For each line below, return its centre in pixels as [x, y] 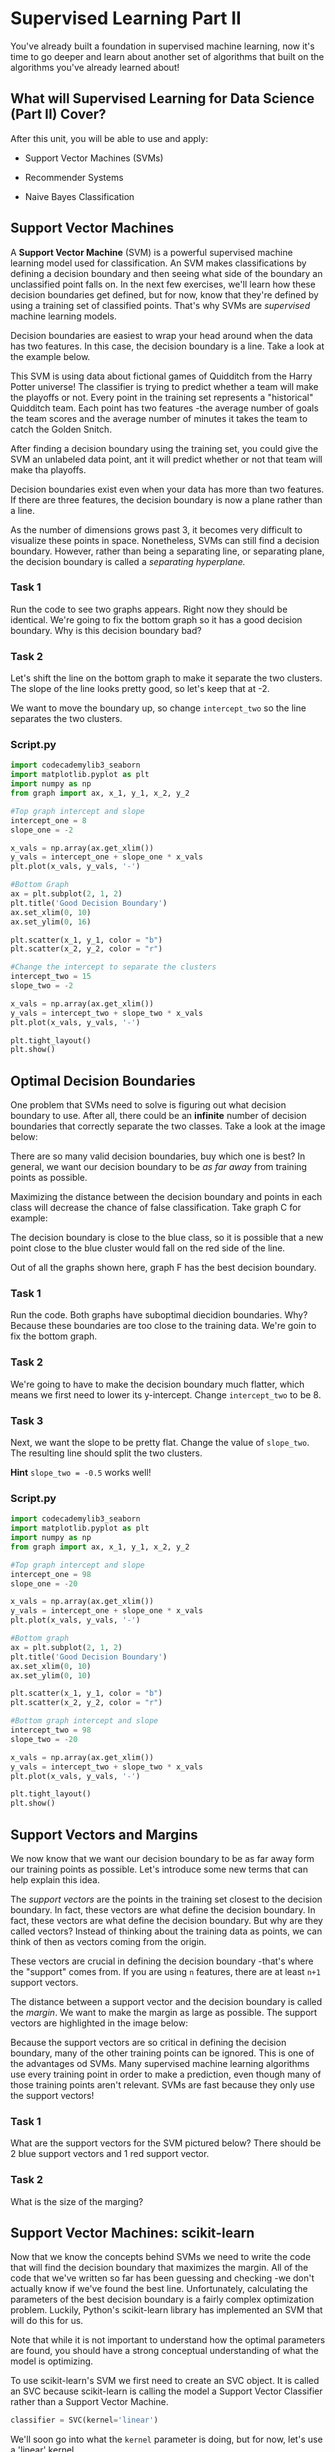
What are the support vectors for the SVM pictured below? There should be [166, 2143]
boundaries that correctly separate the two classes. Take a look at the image [168, 1126]
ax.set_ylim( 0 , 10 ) [51, 1675]
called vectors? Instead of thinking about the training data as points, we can [166, 1931]
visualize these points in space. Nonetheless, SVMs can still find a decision [165, 540]
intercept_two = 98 [51, 1730]
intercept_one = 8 [48, 820]
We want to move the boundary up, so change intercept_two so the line [158, 708]
